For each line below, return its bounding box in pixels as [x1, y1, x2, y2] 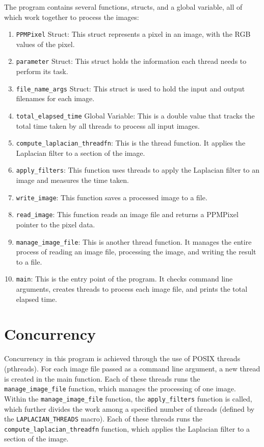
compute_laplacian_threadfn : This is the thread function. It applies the [16, 137, 246, 148]
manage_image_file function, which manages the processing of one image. [4, 383, 236, 394]
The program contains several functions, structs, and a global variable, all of [4, 2, 243, 12]
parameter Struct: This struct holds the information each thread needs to [16, 56, 247, 66]
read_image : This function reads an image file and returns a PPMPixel [16, 209, 239, 220]
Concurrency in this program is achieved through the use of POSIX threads [4, 353, 241, 364]
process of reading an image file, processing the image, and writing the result [16, 246, 256, 257]
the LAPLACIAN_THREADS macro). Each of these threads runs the [4, 413, 203, 424]
